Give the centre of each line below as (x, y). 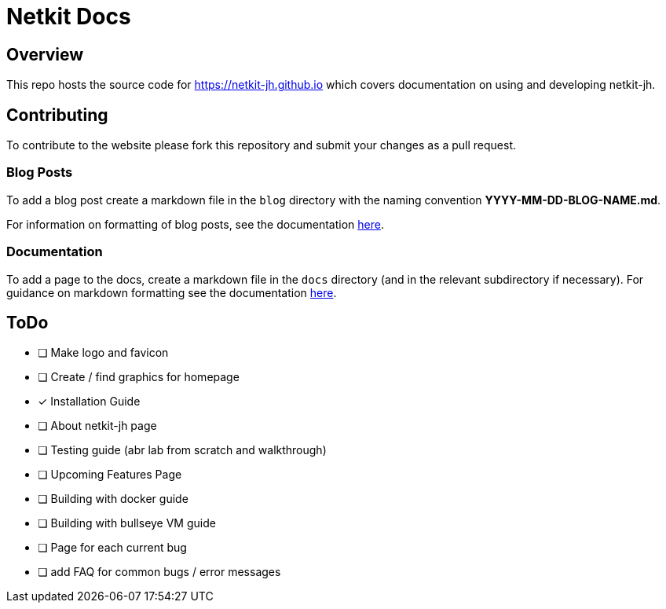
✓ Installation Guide (89, 402)
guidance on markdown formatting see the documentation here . (172, 292)
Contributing (57, 115)
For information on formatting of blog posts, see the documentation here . (195, 224)
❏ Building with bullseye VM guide (127, 523)
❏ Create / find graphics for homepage (139, 377)
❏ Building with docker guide (113, 499)
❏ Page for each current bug (112, 548)
